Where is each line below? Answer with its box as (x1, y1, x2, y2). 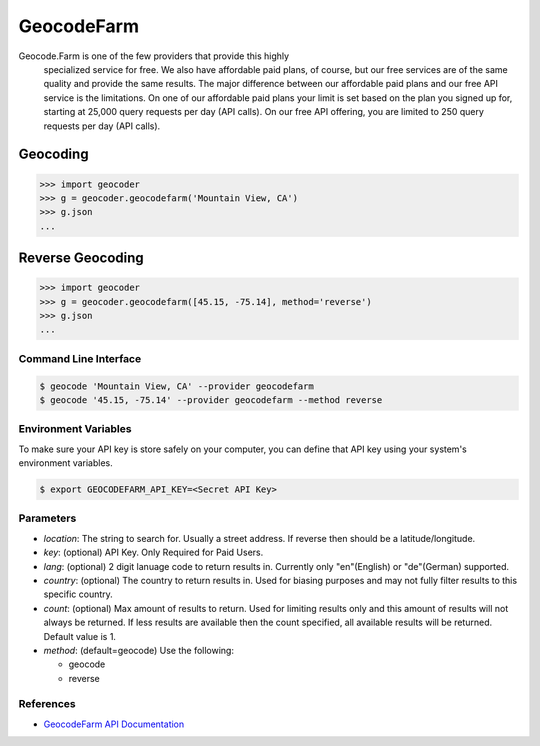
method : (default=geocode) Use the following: (43, 644, 235, 656)
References (18, 697, 76, 711)
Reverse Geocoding (18, 250, 144, 267)
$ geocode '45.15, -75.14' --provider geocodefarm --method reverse (39, 394, 383, 405)
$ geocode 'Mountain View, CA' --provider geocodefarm (39, 380, 314, 392)
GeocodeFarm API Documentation (43, 718, 185, 730)
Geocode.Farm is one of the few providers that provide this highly (18, 50, 290, 62)
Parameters (18, 511, 77, 525)
